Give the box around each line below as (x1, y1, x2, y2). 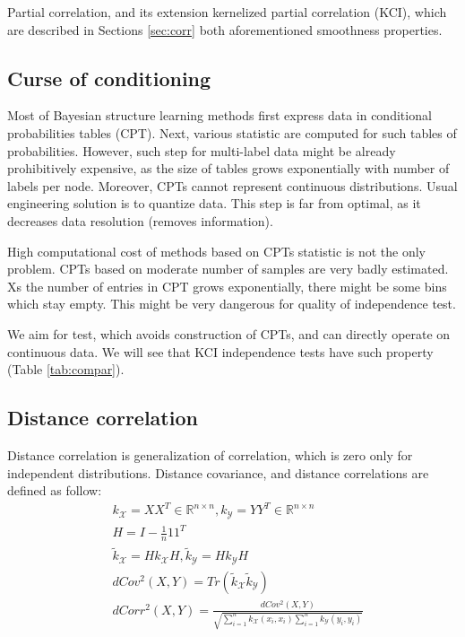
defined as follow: (7, 481, 102, 500)
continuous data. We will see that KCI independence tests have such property (7, 342, 434, 361)
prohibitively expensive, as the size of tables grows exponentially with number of (7, 159, 450, 178)
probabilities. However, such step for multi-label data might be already (7, 141, 396, 160)
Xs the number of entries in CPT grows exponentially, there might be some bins (7, 276, 447, 295)
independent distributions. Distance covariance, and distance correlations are (7, 463, 429, 482)
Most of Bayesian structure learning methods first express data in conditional (7, 106, 432, 125)
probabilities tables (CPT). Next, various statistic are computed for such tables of (7, 123, 457, 142)
